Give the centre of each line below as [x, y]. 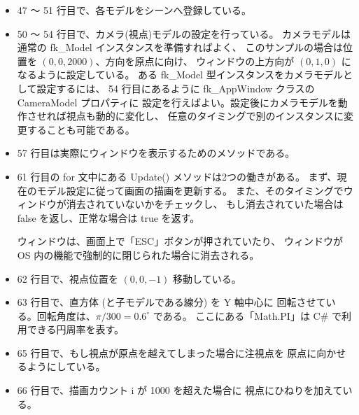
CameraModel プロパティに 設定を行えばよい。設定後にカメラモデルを [177, 102]
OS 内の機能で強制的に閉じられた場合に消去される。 [138, 254]
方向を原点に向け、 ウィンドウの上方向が [200, 61]
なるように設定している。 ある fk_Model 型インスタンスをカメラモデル [180, 75]
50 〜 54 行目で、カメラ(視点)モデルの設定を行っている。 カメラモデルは [184, 33]
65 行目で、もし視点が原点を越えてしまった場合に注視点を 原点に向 [172, 352]
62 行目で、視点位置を [68, 278]
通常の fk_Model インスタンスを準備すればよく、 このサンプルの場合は [180, 47]
